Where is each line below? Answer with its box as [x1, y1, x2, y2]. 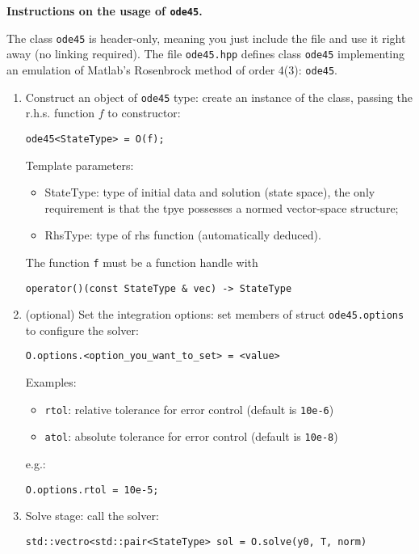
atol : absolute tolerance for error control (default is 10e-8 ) [44, 428, 338, 445]
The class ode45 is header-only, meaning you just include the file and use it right [6, 29, 406, 46]
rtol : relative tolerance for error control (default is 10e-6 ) [44, 400, 334, 417]
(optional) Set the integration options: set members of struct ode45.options [25, 306, 404, 323]
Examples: [25, 374, 77, 391]
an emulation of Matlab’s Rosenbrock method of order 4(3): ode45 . [6, 61, 338, 78]
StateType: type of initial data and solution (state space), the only [44, 184, 375, 201]
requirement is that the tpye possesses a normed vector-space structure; [44, 199, 399, 216]
